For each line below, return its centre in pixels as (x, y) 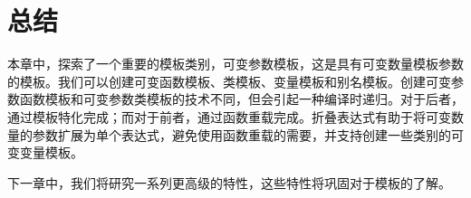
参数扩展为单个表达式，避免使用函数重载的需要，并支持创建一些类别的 (241, 134)
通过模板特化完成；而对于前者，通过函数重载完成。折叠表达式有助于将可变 (229, 116)
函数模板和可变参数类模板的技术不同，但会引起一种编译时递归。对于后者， (241, 99)
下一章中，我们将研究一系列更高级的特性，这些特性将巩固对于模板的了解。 (229, 182)
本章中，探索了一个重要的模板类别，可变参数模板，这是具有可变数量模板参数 (235, 64)
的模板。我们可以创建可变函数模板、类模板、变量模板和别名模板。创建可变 (229, 81)
